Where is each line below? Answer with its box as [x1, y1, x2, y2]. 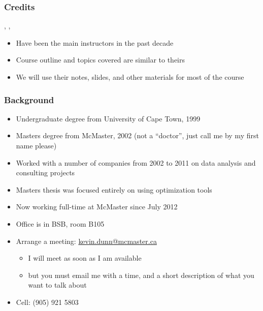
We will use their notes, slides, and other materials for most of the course [16, 72, 244, 82]
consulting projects [16, 167, 75, 178]
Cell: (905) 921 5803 [16, 296, 79, 307]
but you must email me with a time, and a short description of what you [28, 269, 254, 280]
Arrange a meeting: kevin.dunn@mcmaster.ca [16, 235, 157, 246]
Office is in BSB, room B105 [16, 218, 105, 229]
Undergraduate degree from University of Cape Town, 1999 [16, 113, 201, 123]
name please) [16, 140, 57, 150]
